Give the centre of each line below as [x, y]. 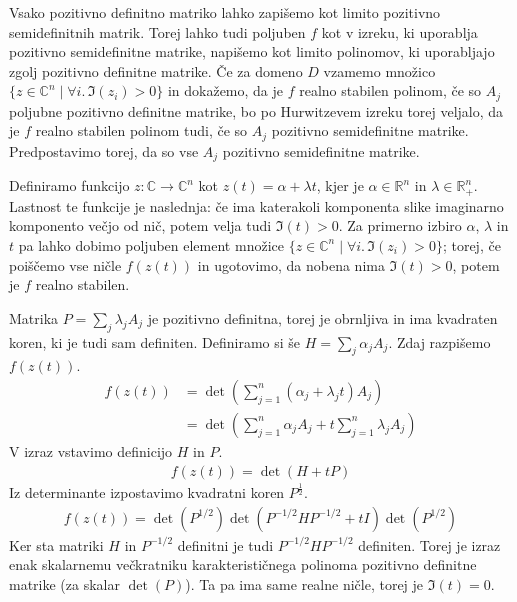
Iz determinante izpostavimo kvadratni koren [147, 491]
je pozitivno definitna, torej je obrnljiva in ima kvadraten [322, 317]
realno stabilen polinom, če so [390, 90]
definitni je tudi [225, 544]
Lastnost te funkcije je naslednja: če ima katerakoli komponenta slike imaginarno [256, 205]
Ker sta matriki [56, 544]
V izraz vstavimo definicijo [91, 451]
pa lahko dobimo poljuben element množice [151, 244]
